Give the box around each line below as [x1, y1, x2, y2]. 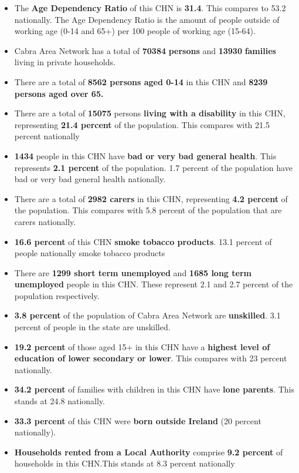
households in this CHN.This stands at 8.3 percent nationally [14, 457, 235, 469]
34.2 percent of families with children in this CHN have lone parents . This [14, 383, 294, 395]
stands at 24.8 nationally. [14, 395, 105, 407]
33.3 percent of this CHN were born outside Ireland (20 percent [14, 414, 261, 427]
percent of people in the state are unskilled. [14, 321, 171, 333]
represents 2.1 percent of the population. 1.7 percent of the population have [14, 161, 293, 173]
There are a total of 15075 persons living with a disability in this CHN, [14, 107, 286, 119]
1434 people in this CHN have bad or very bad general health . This [14, 149, 277, 162]
